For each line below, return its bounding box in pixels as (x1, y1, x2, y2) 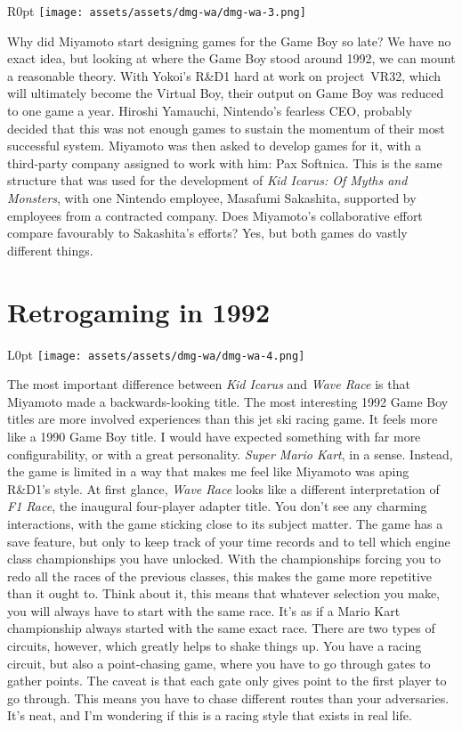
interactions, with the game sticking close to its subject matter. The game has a (7, 514, 443, 532)
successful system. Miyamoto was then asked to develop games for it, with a (7, 136, 422, 155)
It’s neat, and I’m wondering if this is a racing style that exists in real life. (7, 706, 412, 725)
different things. (7, 240, 93, 259)
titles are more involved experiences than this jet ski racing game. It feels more (7, 410, 438, 428)
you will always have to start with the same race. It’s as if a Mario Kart (7, 601, 401, 620)
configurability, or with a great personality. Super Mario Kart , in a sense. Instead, (7, 444, 453, 463)
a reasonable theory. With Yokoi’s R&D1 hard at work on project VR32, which (7, 66, 442, 85)
